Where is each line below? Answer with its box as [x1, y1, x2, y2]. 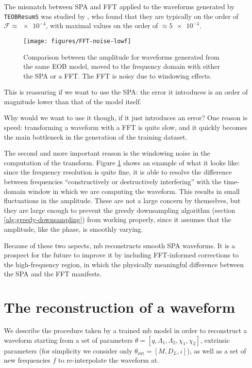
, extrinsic [200, 335, 230, 345]
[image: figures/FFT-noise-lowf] [23, 37, 131, 45]
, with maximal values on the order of [46, 20, 158, 31]
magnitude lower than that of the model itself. [4, 96, 142, 106]
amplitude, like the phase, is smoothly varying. [4, 224, 143, 234]
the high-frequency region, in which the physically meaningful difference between [4, 259, 244, 269]
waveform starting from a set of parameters [4, 335, 133, 345]
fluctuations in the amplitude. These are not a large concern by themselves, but [4, 195, 241, 206]
